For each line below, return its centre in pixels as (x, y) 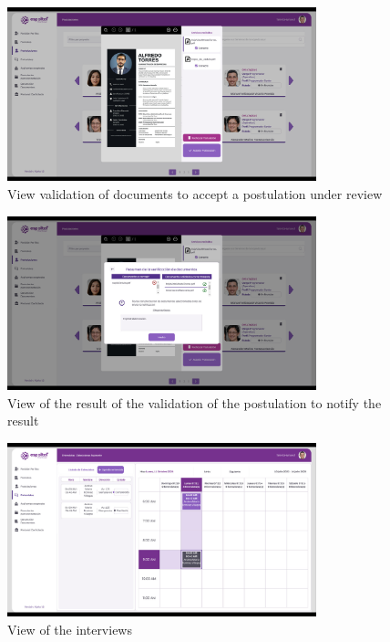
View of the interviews (70, 629)
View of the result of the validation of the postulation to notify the (195, 402)
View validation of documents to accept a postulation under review (195, 194)
